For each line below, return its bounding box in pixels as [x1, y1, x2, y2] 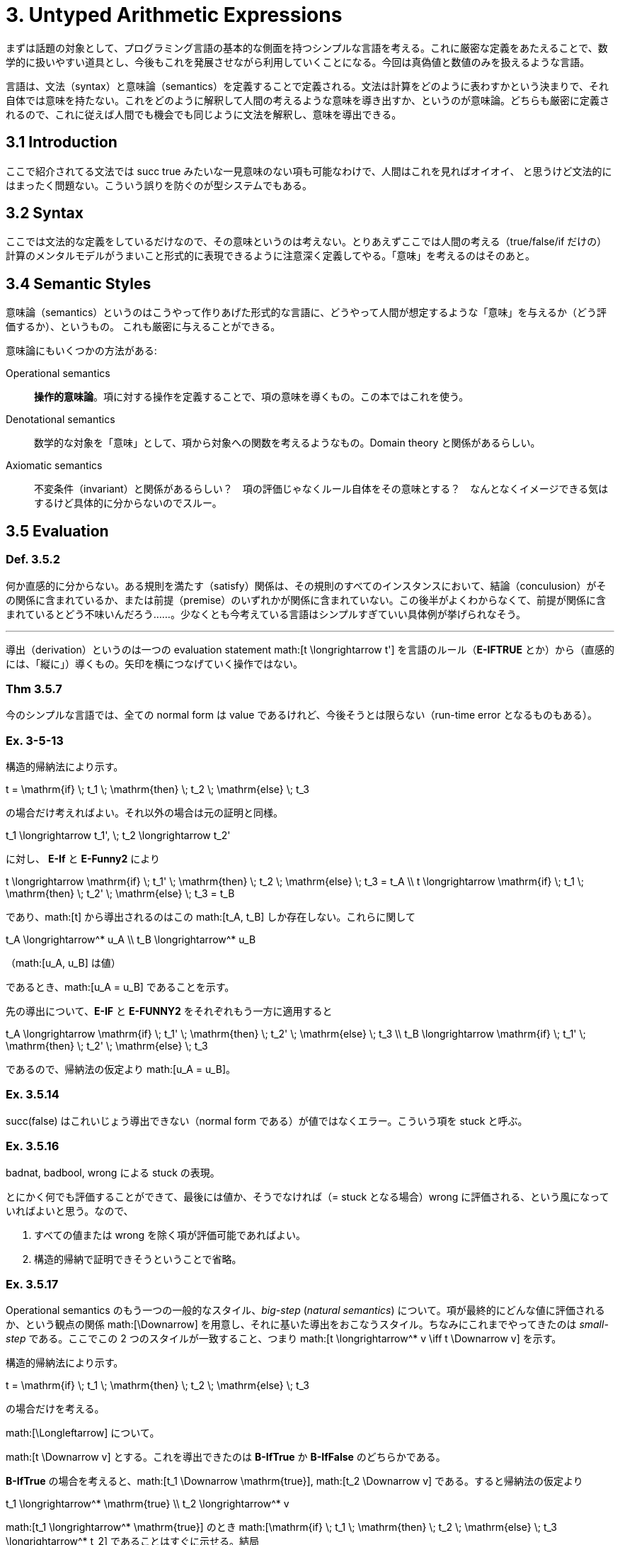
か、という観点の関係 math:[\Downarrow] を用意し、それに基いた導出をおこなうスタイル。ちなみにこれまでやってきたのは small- [6, 1318, 609, 1331]
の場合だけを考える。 [6, 1403, 105, 1415]
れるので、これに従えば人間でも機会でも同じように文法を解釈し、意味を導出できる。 [6, 108, 402, 120]
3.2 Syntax [6, 204, 84, 223]
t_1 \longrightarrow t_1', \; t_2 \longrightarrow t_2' [6, 829, 231, 841]
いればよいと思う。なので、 [6, 1204, 134, 1217]
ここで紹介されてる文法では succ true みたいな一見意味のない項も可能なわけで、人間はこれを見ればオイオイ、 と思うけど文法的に [6, 164, 612, 177]
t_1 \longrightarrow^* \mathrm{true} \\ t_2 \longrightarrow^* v [6, 1498, 289, 1510]
